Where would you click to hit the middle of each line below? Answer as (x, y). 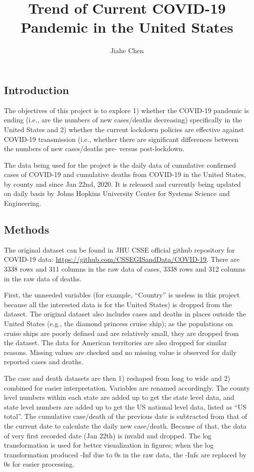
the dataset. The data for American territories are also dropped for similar (116, 343)
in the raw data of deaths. (43, 278)
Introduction (37, 89)
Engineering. (23, 203)
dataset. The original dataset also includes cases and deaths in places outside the (125, 314)
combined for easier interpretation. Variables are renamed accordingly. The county (127, 387)
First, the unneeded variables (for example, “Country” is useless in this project (122, 295)
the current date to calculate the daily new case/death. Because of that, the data (125, 425)
